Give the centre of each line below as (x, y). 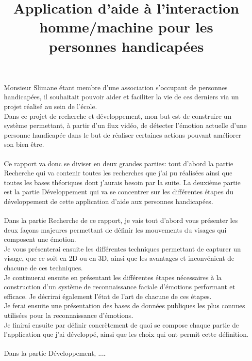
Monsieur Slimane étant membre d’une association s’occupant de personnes (116, 87)
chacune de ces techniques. (43, 268)
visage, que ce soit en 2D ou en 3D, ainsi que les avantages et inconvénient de (119, 258)
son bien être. (24, 144)
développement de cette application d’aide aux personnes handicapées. (109, 201)
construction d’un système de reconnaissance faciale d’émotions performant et (120, 287)
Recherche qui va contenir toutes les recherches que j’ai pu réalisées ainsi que (118, 173)
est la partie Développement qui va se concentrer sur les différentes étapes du (119, 192)
